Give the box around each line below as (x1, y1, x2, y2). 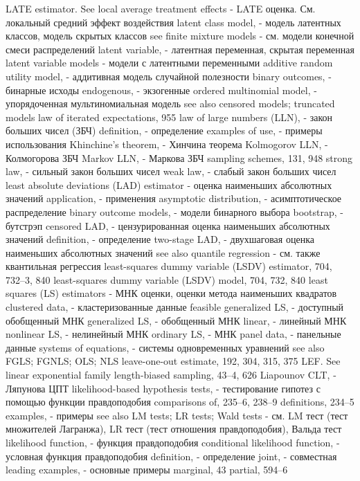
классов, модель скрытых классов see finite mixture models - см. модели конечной (6, 28, 354, 43)
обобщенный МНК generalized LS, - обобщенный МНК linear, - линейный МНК (6, 313, 347, 327)
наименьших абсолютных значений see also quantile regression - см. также (6, 245, 321, 260)
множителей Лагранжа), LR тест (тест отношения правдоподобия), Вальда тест (6, 421, 342, 436)
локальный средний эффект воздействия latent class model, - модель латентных (6, 15, 341, 29)
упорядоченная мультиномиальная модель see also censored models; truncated (6, 96, 335, 111)
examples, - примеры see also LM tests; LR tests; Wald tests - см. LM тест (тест (6, 408, 348, 422)
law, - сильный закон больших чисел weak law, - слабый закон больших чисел (6, 164, 336, 179)
